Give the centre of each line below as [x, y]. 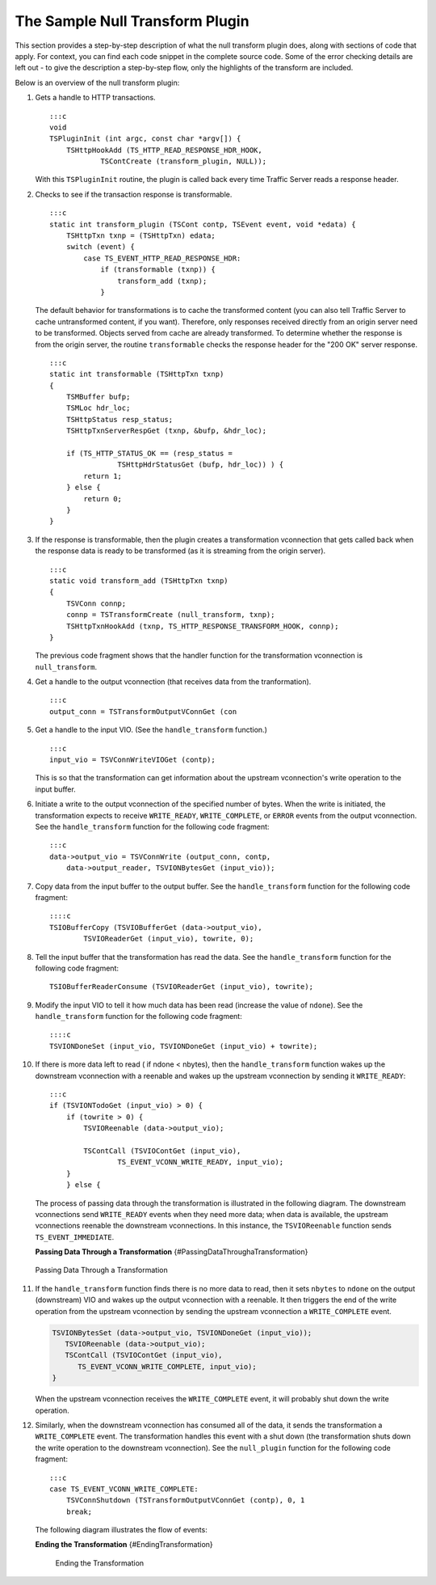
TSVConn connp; [96, 603]
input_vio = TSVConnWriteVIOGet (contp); [132, 760]
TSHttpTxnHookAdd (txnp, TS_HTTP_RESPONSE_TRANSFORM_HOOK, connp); [202, 626]
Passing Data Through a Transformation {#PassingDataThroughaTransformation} [172, 1252]
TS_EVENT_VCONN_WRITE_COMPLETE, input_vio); [168, 1366]
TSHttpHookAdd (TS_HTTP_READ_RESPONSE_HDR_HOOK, [164, 150]
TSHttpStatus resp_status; [119, 419]
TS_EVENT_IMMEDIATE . [75, 1236]
